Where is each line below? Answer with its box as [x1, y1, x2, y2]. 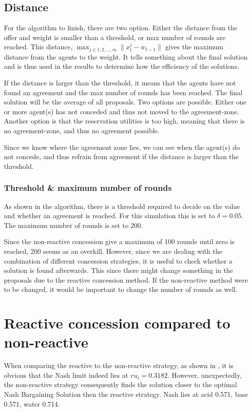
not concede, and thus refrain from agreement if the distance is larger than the [4, 151, 239, 162]
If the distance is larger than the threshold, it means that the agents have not [4, 78, 236, 88]
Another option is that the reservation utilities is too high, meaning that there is [4, 116, 245, 126]
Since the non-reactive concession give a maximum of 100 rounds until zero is [4, 236, 235, 247]
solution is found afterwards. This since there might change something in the [4, 265, 233, 275]
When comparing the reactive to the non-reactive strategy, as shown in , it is [4, 360, 233, 371]
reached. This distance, [4, 41, 73, 52]
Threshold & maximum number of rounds [4, 182, 172, 194]
